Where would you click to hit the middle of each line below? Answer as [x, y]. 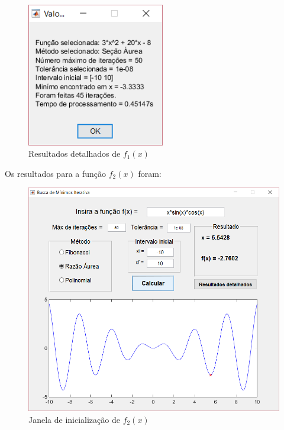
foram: [150, 173]
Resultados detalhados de [75, 153]
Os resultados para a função [56, 173]
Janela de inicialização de [74, 419]
